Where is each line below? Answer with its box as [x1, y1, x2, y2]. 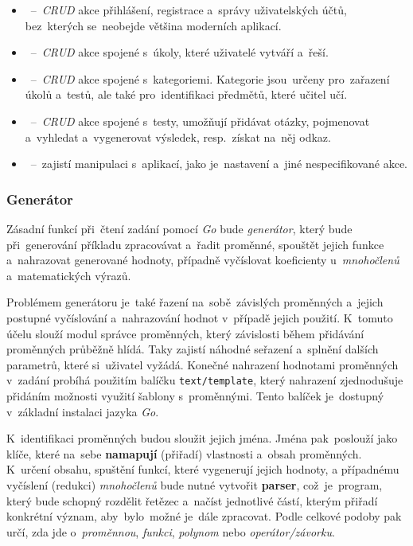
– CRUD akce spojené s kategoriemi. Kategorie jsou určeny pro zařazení [30, 70, 390, 87]
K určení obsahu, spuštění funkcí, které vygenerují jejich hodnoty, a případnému [6, 461, 399, 478]
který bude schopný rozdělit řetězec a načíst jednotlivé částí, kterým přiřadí [6, 492, 378, 509]
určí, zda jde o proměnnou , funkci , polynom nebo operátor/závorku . [6, 523, 335, 540]
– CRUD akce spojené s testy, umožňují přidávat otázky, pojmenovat [30, 112, 370, 129]
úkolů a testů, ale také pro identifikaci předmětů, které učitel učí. [25, 86, 348, 103]
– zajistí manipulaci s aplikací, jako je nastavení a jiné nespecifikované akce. [30, 155, 407, 172]
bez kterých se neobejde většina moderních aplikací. [25, 17, 282, 33]
